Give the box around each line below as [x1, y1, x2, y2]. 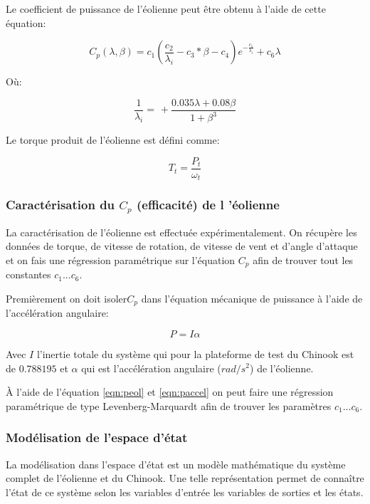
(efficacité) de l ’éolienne [136, 196, 280, 214]
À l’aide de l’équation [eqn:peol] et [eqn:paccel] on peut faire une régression [6, 384, 334, 399]
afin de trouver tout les [253, 252, 354, 267]
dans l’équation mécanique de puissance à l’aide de [141, 290, 363, 305]
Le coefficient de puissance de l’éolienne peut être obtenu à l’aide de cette [6, 1, 326, 16]
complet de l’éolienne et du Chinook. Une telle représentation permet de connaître [6, 471, 364, 485]
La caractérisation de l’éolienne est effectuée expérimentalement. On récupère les [6, 224, 357, 239]
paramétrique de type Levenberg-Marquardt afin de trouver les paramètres [6, 398, 332, 413]
